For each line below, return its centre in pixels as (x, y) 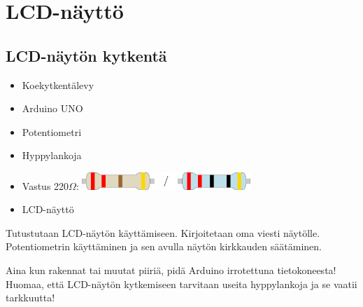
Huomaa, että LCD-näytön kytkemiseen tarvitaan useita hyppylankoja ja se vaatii (181, 284)
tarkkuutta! (30, 298)
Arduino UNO (52, 108)
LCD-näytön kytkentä (86, 55)
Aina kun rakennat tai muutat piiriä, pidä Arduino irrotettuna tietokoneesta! (171, 270)
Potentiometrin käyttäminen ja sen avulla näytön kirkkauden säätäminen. (164, 246)
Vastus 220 (45, 185)
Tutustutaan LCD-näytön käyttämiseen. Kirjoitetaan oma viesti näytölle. (163, 232)
